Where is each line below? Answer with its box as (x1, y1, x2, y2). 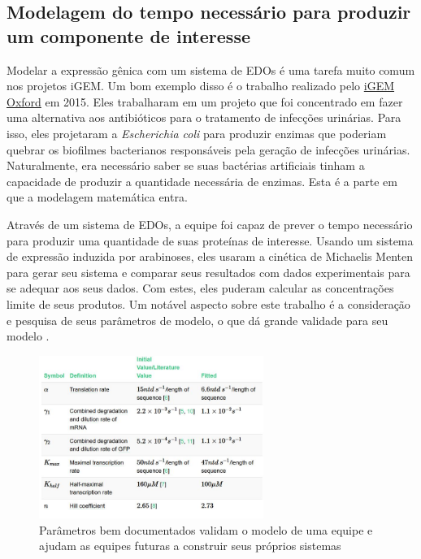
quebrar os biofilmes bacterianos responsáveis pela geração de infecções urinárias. (7, 141, 410, 158)
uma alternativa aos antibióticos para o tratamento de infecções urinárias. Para (7, 109, 401, 126)
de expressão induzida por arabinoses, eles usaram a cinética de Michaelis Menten (7, 248, 413, 265)
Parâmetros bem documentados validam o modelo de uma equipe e (39, 521, 373, 538)
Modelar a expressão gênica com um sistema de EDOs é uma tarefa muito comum (7, 61, 415, 78)
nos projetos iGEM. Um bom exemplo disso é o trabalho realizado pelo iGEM (7, 77, 395, 94)
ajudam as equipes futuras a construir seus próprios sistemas (39, 537, 341, 554)
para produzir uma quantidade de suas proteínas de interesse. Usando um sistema (7, 232, 414, 249)
